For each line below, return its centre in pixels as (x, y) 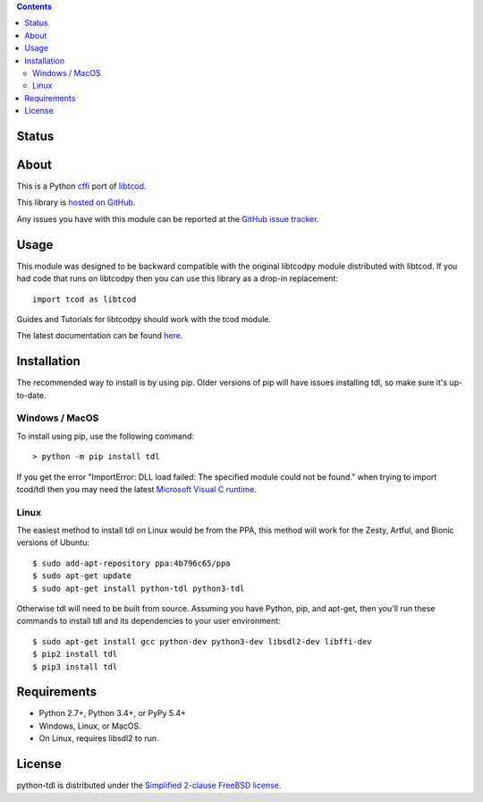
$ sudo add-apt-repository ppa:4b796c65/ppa (132, 563)
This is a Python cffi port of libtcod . (81, 186)
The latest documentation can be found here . (100, 336)
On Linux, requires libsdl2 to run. (99, 738)
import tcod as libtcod (85, 299)
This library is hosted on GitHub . (76, 202)
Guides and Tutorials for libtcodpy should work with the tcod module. (144, 319)
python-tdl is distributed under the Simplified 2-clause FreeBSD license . (149, 785)
